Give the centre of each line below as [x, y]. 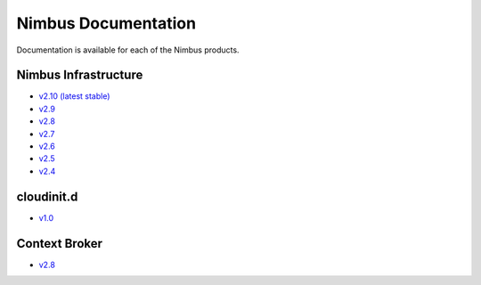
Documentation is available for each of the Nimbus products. [128, 50]
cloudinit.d [47, 196]
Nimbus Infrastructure [80, 75]
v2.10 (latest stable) [74, 96]
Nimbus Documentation [106, 23]
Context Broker [59, 244]
